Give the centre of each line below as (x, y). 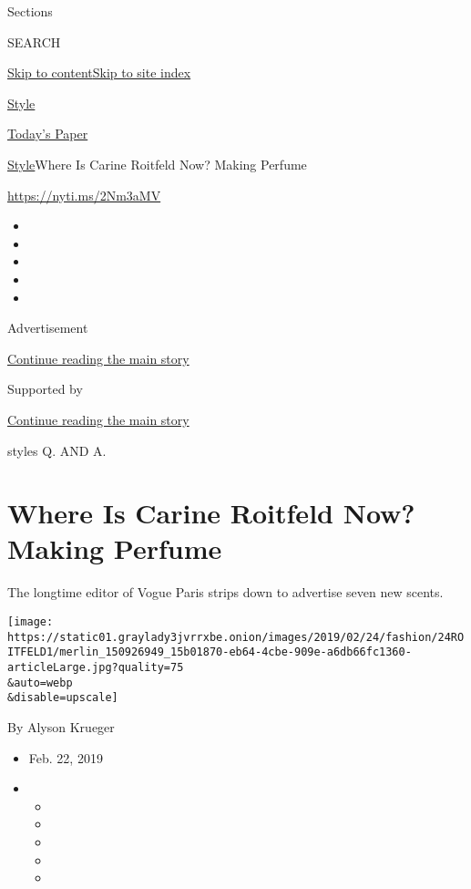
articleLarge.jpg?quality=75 (96, 667)
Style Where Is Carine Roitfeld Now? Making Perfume (157, 164)
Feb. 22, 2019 (66, 757)
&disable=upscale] (63, 698)
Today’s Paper (48, 134)
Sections (30, 11)
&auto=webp (40, 682)
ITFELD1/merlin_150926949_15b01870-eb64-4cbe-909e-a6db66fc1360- (210, 652)
